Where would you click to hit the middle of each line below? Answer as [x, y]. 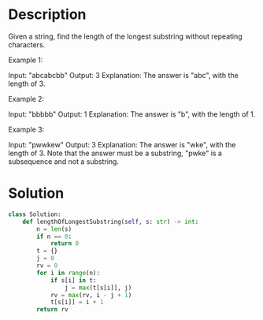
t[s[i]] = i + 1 [77, 302]
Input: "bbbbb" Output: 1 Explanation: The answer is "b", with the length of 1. [132, 114]
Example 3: [26, 129]
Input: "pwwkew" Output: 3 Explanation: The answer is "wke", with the [122, 144]
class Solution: [35, 214]
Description [47, 15]
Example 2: [26, 99]
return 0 [65, 244]
